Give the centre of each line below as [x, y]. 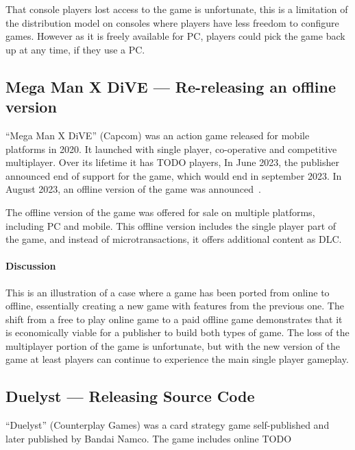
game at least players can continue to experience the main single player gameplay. [177, 359]
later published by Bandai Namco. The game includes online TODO [149, 438]
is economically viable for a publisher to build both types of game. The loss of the [177, 332]
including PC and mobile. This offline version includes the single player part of [171, 225]
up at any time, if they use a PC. [75, 49]
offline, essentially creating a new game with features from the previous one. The [175, 306]
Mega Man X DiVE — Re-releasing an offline [171, 86]
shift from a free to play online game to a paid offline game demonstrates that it [174, 319]
